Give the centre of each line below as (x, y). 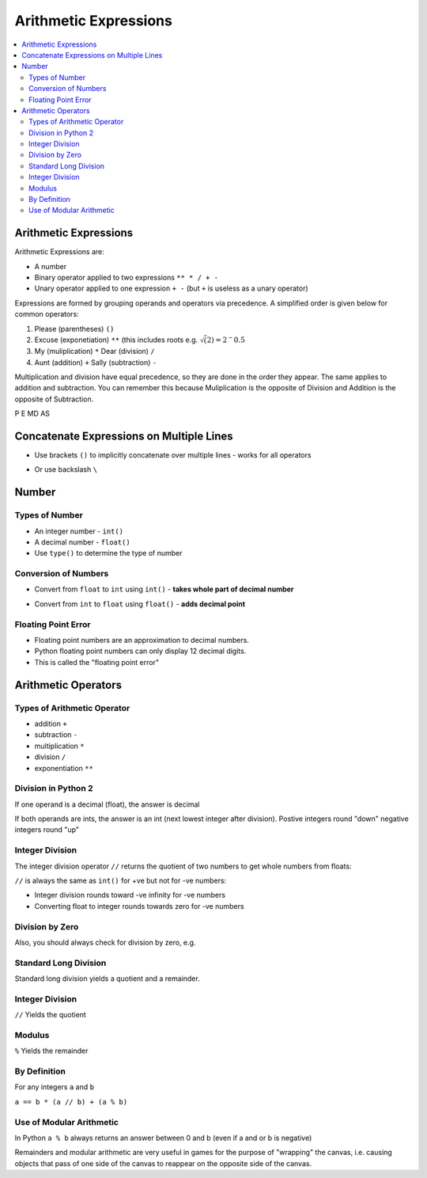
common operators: (47, 314)
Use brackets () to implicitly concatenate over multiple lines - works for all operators (173, 455)
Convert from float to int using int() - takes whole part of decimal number (164, 589)
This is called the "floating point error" (97, 662)
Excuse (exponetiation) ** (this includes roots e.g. (116, 340)
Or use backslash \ (66, 469)
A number (51, 266)
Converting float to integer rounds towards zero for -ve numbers (139, 906)
